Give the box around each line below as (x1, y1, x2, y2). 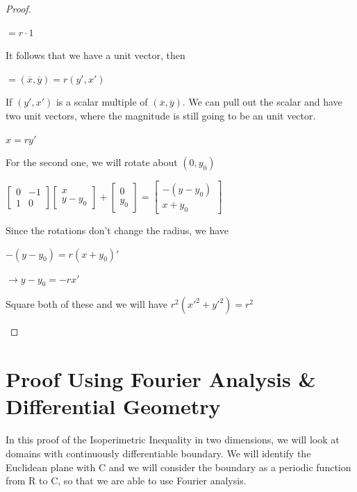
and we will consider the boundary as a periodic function (108, 459, 351, 474)
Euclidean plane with (6, 459, 96, 474)
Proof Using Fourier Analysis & (6, 365, 316, 393)
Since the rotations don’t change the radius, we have (6, 223, 229, 238)
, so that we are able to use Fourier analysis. (58, 473, 247, 488)
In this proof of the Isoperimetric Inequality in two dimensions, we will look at (6, 432, 340, 447)
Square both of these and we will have (6, 297, 168, 311)
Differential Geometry (6, 392, 221, 420)
